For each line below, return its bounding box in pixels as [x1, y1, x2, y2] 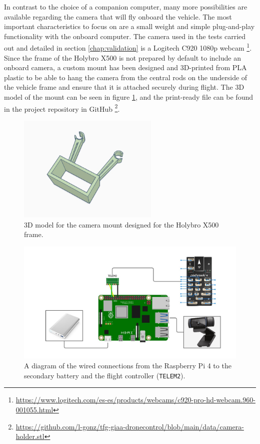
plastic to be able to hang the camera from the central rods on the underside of [4, 72, 247, 82]
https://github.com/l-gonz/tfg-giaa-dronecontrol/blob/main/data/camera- [15, 421, 244, 431]
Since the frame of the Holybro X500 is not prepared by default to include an [4, 52, 241, 63]
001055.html [15, 404, 53, 414]
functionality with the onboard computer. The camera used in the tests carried [4, 31, 246, 41]
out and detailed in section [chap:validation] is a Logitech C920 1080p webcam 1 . [4, 41, 252, 53]
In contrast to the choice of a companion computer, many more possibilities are [4, 2, 247, 12]
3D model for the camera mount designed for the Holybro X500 [24, 219, 219, 230]
